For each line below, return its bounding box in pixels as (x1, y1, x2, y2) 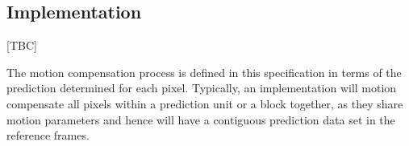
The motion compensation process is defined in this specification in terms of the (6, 63, 402, 80)
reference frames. (6, 127, 90, 144)
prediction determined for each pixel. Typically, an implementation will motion (6, 79, 397, 96)
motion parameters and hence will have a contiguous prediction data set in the (6, 111, 395, 128)
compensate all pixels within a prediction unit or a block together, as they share (6, 95, 403, 112)
